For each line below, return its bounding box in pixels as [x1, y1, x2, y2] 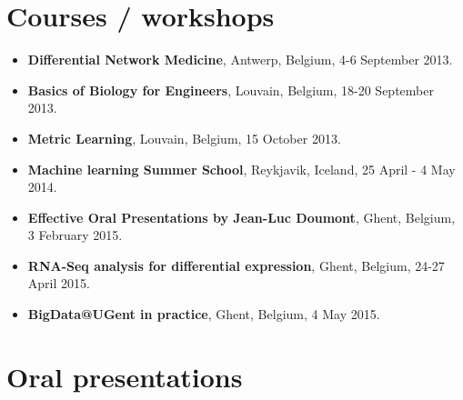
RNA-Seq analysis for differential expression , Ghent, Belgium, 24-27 [27, 255, 445, 275]
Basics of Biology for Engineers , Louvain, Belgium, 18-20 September [27, 80, 434, 99]
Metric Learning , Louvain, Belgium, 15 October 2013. [27, 128, 341, 147]
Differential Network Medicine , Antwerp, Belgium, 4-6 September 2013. [27, 50, 453, 69]
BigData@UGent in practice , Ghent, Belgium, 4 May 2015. [27, 305, 380, 324]
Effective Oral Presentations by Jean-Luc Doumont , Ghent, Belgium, [27, 207, 456, 226]
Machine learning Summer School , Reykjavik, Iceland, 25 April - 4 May [27, 159, 456, 178]
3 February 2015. [27, 225, 123, 245]
